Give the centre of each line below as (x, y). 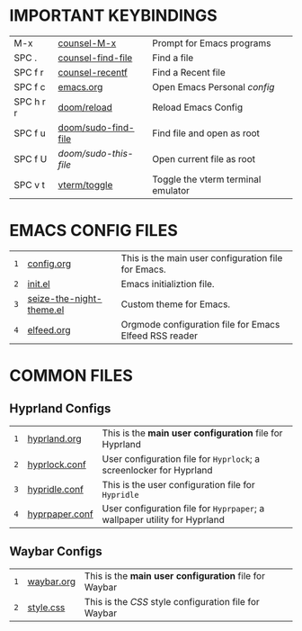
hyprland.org (55, 438)
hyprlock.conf (57, 464)
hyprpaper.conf (60, 514)
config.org (49, 264)
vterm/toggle (85, 185)
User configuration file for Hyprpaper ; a (183, 508)
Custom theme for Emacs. (176, 304)
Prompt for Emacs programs (212, 43)
